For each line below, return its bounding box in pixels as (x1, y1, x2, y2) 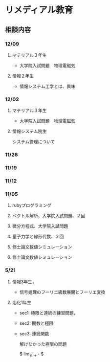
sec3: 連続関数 (19, 331, 49, 337)
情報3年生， (12, 278, 37, 284)
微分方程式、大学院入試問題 (12, 223, 68, 229)
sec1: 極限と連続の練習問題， (19, 310, 78, 316)
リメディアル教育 (5, 4, 73, 16)
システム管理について (12, 139, 55, 145)
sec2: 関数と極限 (19, 320, 54, 326)
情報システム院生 (12, 128, 47, 135)
